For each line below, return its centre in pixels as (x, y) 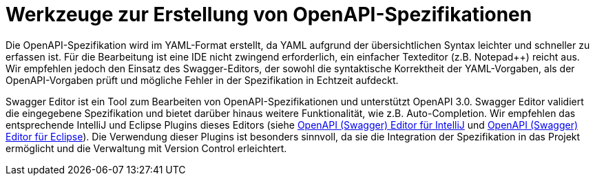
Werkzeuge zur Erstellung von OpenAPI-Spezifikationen (269, 14)
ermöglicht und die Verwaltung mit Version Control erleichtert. (146, 148)
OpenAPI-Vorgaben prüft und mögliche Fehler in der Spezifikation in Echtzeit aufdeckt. (202, 80)
